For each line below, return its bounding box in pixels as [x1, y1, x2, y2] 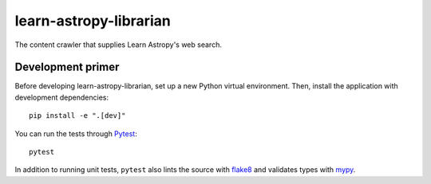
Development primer [14, 61, 120, 74]
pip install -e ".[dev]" [29, 112, 126, 120]
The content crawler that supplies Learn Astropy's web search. [14, 40, 223, 49]
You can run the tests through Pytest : [14, 128, 137, 139]
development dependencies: [14, 92, 109, 102]
